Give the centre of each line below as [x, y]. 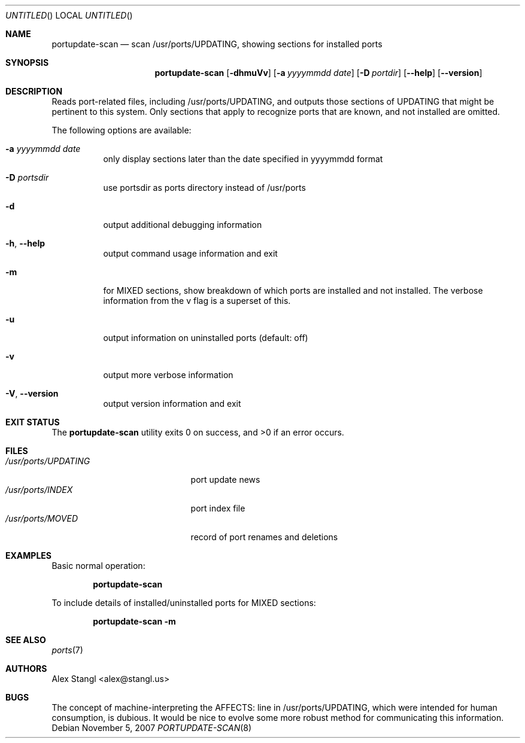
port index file [218, 508]
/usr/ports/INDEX [39, 490]
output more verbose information [168, 375]
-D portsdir [27, 177]
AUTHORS [26, 669]
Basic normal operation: [98, 566]
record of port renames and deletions [264, 537]
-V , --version [32, 393]
